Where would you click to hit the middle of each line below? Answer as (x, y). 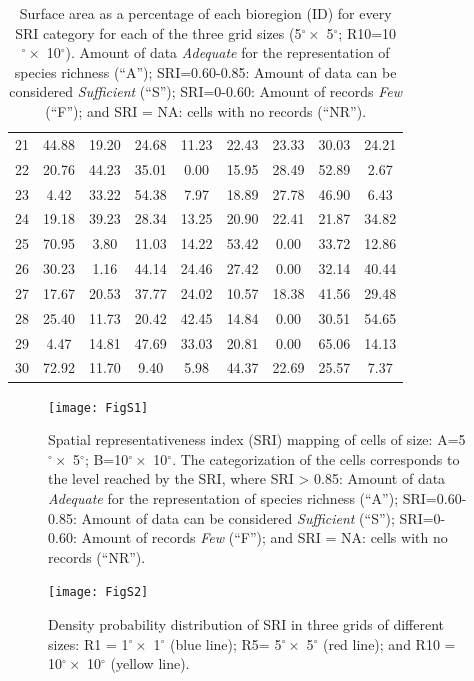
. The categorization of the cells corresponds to (316, 458)
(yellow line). (150, 663)
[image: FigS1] (98, 407)
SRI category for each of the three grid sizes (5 (158, 32)
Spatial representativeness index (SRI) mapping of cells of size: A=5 (257, 439)
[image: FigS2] (98, 592)
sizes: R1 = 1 (88, 643)
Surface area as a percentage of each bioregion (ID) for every (205, 13)
